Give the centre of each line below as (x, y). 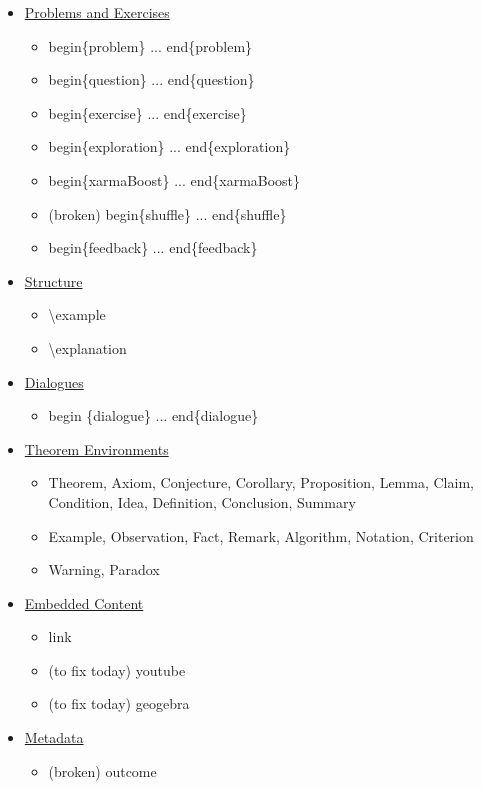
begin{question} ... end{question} (151, 79)
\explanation (87, 347)
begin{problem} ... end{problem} (150, 45)
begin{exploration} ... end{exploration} (169, 146)
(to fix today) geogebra (119, 703)
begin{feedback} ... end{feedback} (153, 247)
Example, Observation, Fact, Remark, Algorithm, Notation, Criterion (261, 535)
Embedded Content (84, 602)
